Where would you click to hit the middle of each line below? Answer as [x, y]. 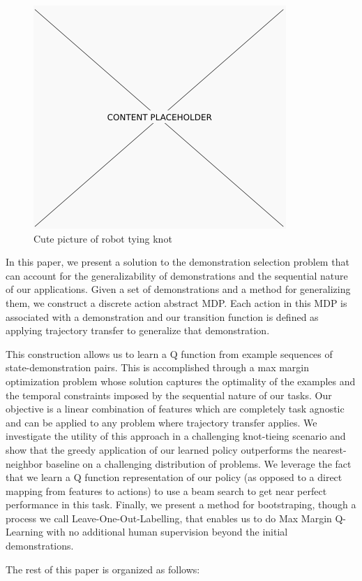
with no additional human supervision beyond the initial [167, 532]
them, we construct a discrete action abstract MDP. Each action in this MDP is [176, 302]
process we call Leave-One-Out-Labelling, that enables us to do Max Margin [169, 518]
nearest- [330, 449]
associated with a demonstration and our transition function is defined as [162, 316]
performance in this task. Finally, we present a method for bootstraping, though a [181, 504]
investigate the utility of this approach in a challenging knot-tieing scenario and [176, 436]
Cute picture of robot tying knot [103, 238]
